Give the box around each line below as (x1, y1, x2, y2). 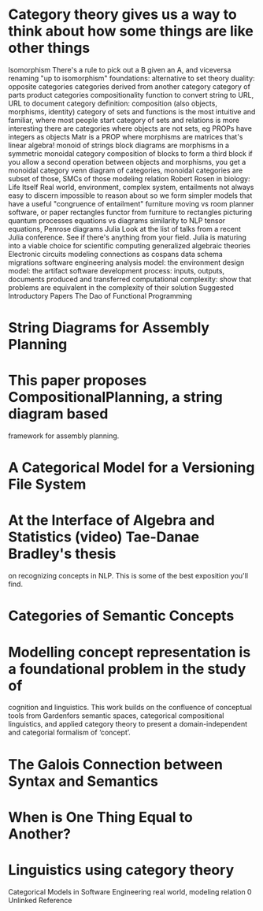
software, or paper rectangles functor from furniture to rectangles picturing (8, 207, 253, 217)
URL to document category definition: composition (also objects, (8, 99, 218, 108)
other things (8, 39, 91, 57)
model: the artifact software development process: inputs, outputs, (8, 266, 225, 275)
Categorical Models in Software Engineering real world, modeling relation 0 (8, 887, 252, 896)
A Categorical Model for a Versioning (8, 459, 255, 477)
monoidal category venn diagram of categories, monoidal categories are (8, 165, 243, 175)
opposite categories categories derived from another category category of (8, 81, 250, 91)
